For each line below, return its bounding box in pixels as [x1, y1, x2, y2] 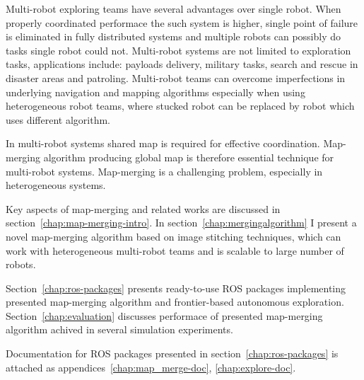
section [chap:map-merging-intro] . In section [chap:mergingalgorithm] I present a [6, 215, 357, 230]
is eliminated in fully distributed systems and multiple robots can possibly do [6, 29, 341, 44]
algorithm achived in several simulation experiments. [6, 322, 233, 337]
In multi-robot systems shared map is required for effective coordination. [6, 136, 320, 151]
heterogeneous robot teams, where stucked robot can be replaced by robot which [6, 98, 355, 113]
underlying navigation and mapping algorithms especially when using [6, 84, 305, 99]
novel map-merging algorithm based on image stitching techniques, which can [6, 229, 341, 243]
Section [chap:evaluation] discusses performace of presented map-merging [6, 308, 323, 323]
